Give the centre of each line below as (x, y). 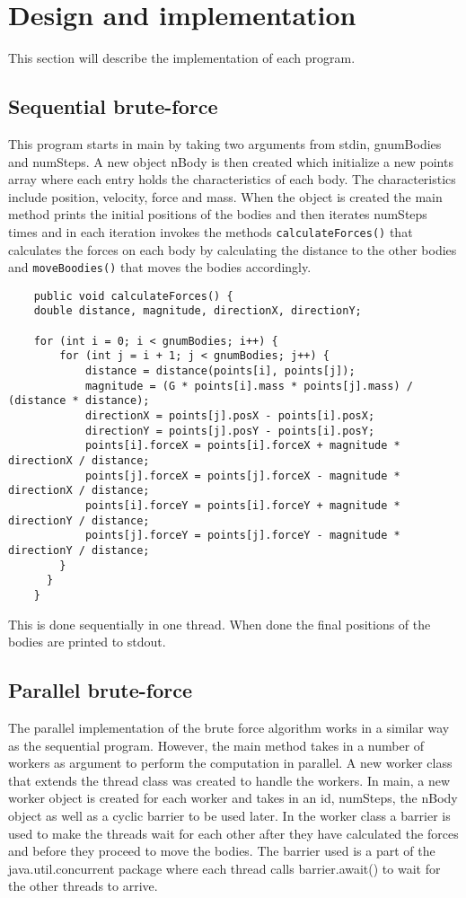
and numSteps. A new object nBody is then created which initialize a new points (231, 161)
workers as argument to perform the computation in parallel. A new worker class (230, 763)
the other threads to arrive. (83, 886)
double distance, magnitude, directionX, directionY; (198, 311)
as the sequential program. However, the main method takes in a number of (216, 745)
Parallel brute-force (100, 690)
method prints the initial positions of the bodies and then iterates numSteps (218, 214)
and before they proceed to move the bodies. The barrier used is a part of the (222, 851)
